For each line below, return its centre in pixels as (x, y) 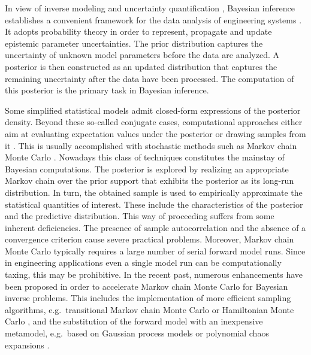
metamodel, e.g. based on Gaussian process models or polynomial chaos (137, 333)
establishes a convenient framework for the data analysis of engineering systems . (153, 19)
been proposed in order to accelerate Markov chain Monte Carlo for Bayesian (147, 286)
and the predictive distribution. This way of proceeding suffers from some (140, 216)
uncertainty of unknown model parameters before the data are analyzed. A (142, 55)
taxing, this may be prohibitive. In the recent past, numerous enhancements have (154, 274)
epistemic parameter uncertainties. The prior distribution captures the (134, 43)
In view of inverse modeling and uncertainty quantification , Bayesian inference (150, 8)
